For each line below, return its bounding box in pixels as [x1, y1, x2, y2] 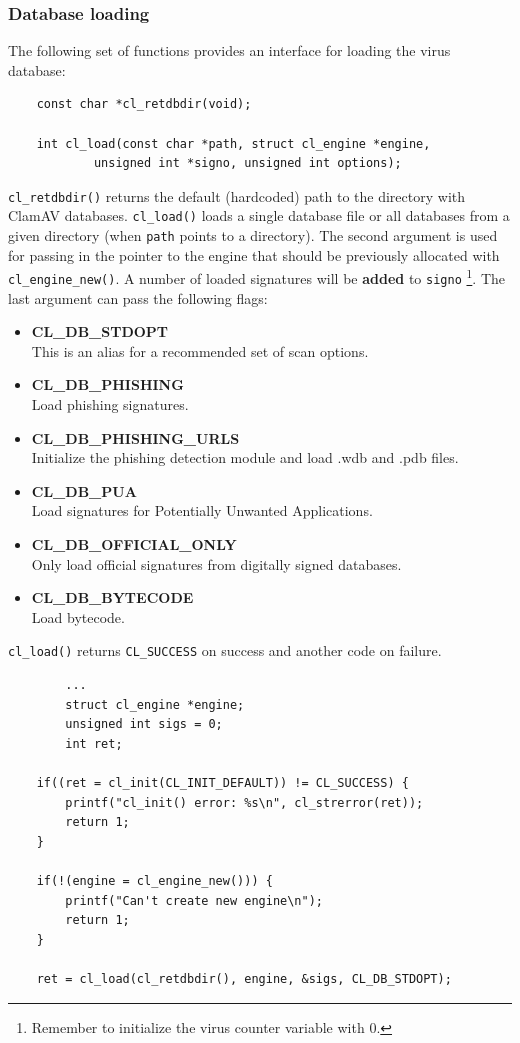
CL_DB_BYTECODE [31, 587, 194, 608]
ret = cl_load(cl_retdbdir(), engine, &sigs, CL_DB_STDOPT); [36, 971, 452, 986]
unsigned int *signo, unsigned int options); [93, 156, 402, 171]
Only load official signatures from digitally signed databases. [31, 553, 402, 574]
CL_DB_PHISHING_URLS [31, 427, 240, 448]
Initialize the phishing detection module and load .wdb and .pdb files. [31, 447, 459, 468]
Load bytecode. [31, 606, 125, 627]
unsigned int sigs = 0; [65, 717, 223, 732]
